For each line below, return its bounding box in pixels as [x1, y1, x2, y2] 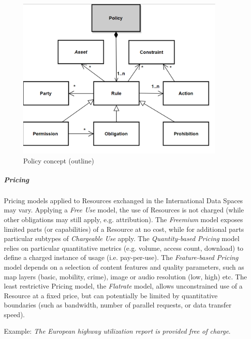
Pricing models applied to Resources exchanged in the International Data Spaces [4, 195, 243, 205]
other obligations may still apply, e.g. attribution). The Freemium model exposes [4, 214, 243, 225]
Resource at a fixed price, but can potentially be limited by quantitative [4, 290, 218, 300]
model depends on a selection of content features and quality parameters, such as [4, 262, 244, 272]
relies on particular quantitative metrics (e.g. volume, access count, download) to [4, 242, 244, 253]
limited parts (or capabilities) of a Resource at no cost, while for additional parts [4, 224, 244, 234]
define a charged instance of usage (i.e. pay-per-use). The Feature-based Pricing [4, 252, 238, 262]
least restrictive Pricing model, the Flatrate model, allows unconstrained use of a [4, 281, 243, 291]
